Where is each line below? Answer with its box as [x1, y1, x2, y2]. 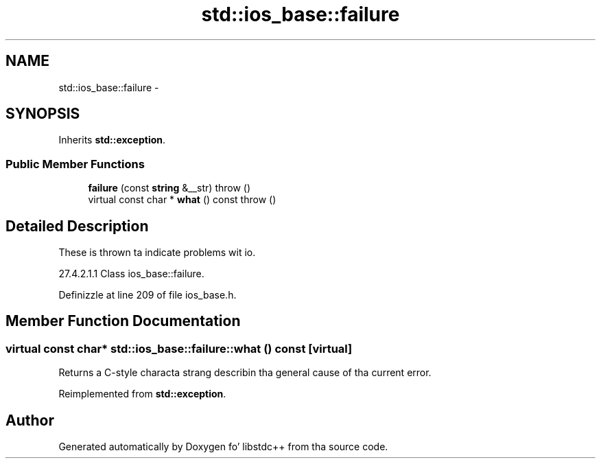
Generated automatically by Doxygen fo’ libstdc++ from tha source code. [58, 441, 388, 453]
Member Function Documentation [5, 312, 241, 330]
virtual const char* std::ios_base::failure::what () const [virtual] [5, 341, 353, 356]
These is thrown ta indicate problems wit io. [58, 246, 256, 259]
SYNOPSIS [5, 105, 80, 123]
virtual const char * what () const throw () [88, 194, 276, 206]
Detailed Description [5, 217, 149, 235]
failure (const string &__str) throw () [88, 182, 251, 194]
